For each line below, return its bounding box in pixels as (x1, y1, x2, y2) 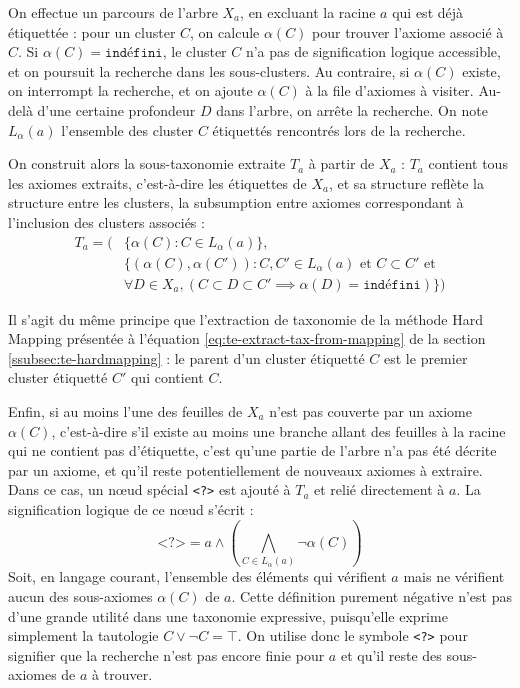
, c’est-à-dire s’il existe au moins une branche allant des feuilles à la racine (51, 420, 506, 441)
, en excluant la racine (240, 2, 376, 22)
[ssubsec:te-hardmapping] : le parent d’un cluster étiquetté (8, 347, 365, 368)
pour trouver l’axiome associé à (312, 21, 504, 42)
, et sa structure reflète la (328, 172, 485, 193)
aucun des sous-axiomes (8, 585, 153, 606)
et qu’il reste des (340, 644, 442, 665)
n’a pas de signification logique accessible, (245, 41, 501, 62)
